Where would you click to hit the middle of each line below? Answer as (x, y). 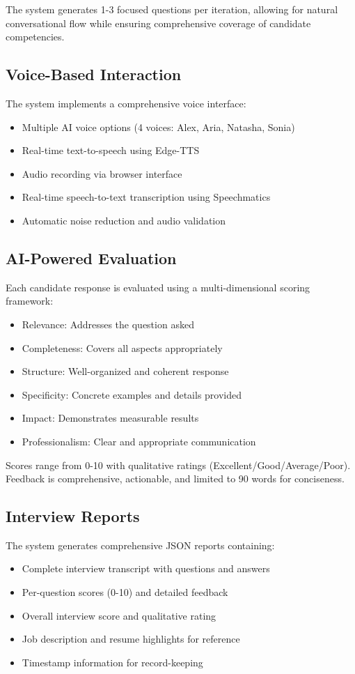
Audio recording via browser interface (102, 173)
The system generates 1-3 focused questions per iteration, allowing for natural (172, 9)
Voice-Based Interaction (94, 74)
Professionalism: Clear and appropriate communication (139, 441)
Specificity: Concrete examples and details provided (132, 394)
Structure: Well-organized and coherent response (125, 371)
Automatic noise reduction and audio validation (124, 220)
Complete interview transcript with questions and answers (146, 568)
